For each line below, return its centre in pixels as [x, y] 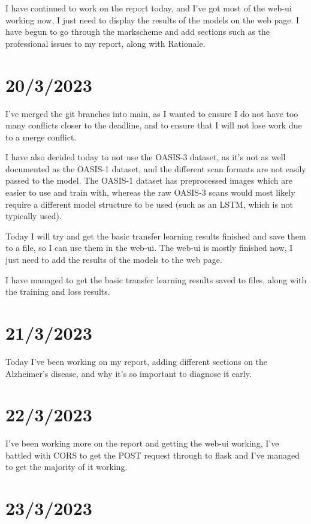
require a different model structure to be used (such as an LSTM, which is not [149, 204]
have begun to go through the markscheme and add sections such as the [138, 32]
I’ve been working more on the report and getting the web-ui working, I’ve [142, 443]
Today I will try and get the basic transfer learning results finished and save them [156, 236]
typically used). [34, 216]
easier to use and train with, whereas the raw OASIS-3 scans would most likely [150, 192]
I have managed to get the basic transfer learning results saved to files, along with [156, 279]
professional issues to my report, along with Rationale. [105, 43]
